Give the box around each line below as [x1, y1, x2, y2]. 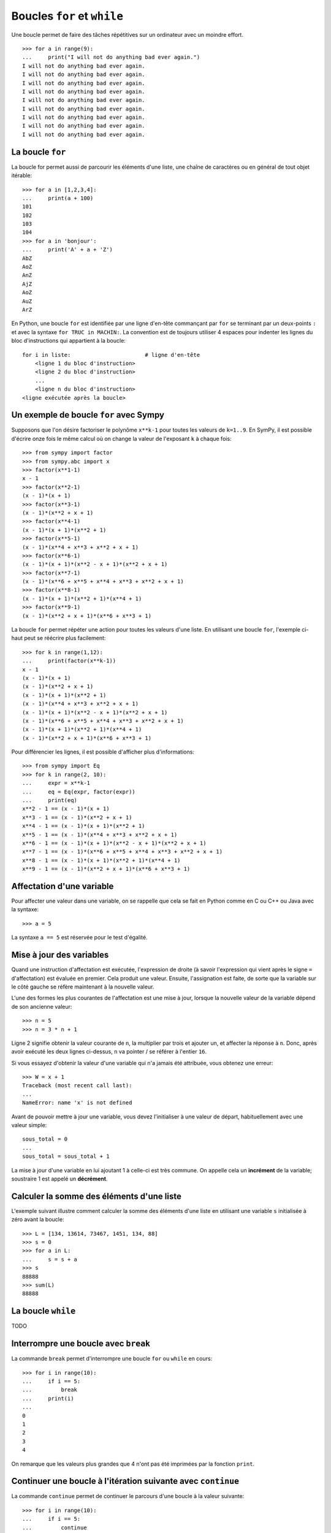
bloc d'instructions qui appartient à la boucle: [11, 337, 126, 345]
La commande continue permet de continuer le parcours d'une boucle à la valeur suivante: [11, 1493, 245, 1500]
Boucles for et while [11, 9, 124, 23]
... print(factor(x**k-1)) [22, 657, 116, 665]
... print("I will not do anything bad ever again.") [22, 54, 200, 61]
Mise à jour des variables [11, 950, 109, 960]
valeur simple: [11, 1122, 47, 1129]
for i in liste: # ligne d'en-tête [22, 351, 200, 358]
